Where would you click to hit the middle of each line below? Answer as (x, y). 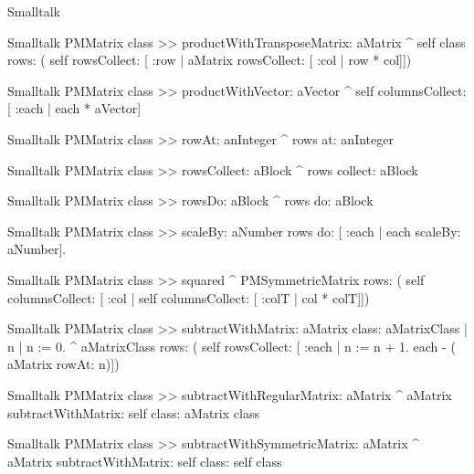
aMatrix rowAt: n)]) (63, 364)
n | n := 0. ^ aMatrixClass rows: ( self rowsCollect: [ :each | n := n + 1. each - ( (232, 346)
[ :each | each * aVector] (74, 108)
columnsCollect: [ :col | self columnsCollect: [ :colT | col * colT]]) (189, 297)
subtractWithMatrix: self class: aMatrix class (133, 412)
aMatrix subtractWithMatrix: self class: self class (145, 461)
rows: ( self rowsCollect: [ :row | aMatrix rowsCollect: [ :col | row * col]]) (210, 60)
